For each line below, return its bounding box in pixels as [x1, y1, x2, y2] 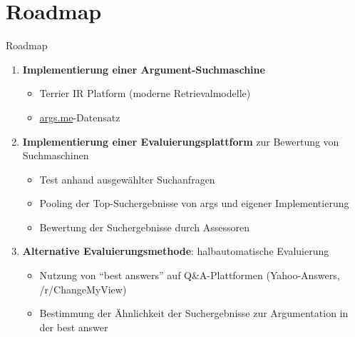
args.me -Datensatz [39, 109, 120, 124]
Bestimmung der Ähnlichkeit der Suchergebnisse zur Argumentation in [39, 306, 349, 321]
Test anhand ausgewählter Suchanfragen [39, 171, 215, 186]
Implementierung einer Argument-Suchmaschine [22, 61, 265, 76]
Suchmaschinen [22, 148, 89, 163]
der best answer [39, 319, 108, 334]
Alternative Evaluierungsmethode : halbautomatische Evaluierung [22, 243, 329, 258]
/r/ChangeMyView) [39, 281, 127, 296]
